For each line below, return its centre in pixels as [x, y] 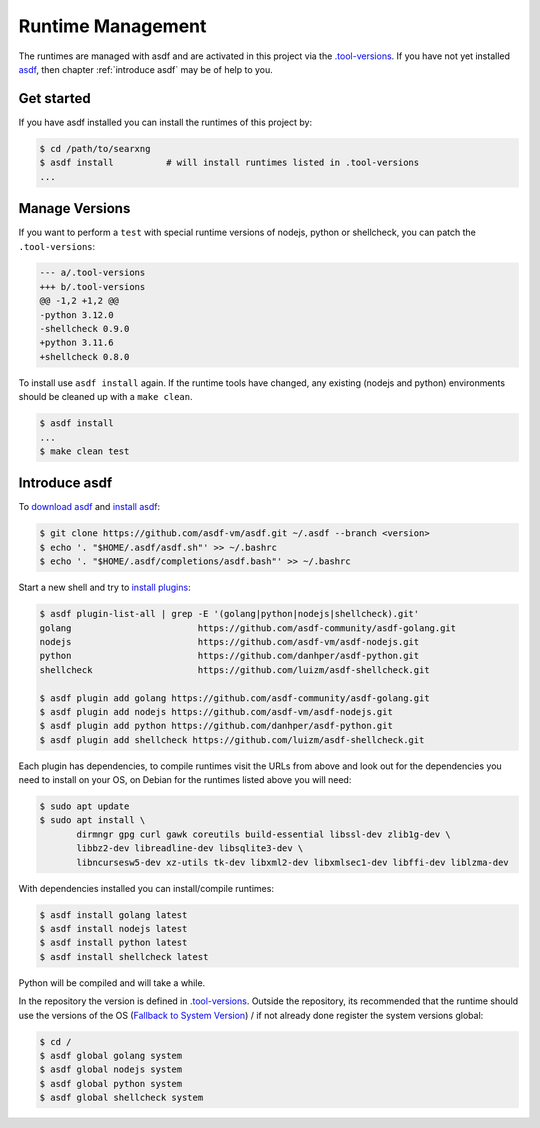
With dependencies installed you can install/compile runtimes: [146, 888]
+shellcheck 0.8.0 [84, 356]
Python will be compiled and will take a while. [112, 982]
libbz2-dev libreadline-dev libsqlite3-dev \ [190, 848]
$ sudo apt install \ [92, 820]
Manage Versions [74, 208]
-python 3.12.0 [76, 314]
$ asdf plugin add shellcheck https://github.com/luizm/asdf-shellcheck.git [232, 739]
